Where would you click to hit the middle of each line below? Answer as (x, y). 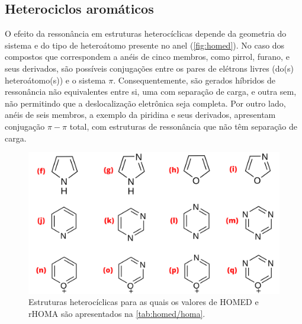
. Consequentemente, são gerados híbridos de (194, 80)
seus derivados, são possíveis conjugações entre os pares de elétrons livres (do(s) (150, 68)
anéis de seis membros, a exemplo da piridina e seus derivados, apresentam (140, 115)
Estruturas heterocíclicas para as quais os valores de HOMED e (144, 302)
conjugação (25, 126)
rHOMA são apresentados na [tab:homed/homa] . (117, 313)
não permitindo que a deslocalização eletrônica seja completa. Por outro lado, (145, 103)
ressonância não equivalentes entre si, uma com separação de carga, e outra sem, (151, 92)
